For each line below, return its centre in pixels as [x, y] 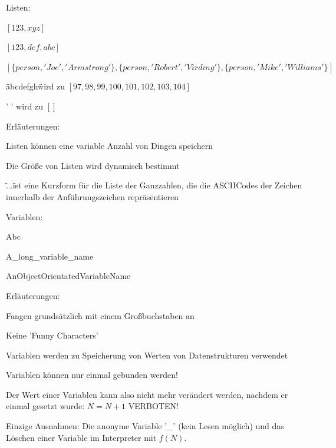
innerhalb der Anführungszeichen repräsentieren [92, 196]
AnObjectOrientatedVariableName [68, 276]
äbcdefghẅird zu [36, 86]
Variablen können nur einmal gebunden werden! [92, 375]
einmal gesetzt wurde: [45, 406]
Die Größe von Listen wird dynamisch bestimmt [93, 165]
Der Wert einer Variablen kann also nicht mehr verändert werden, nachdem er [147, 394]
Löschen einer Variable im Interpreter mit [81, 437]
